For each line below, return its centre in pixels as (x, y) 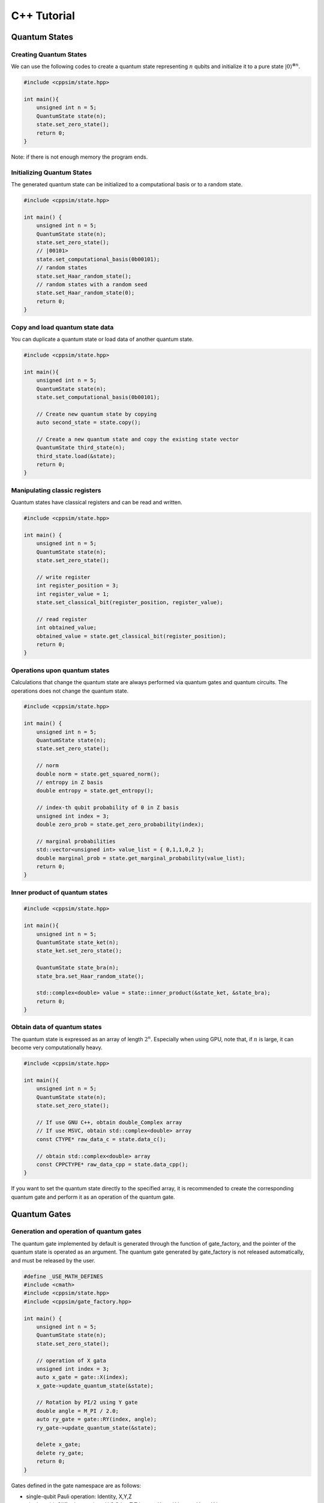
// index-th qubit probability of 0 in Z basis (108, 808)
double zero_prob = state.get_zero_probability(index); (120, 824)
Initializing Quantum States (52, 173)
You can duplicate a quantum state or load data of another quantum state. (102, 339)
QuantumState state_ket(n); (78, 942)
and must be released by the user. (53, 1260)
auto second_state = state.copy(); (88, 423)
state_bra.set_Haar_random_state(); (90, 976)
